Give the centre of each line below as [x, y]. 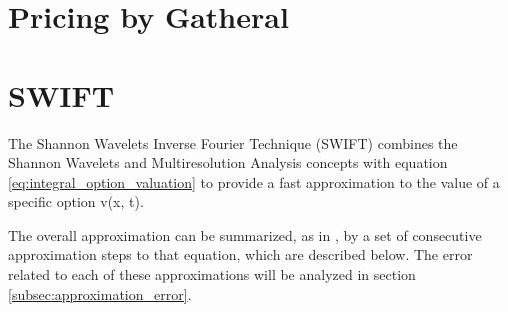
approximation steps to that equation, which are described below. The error [240, 254]
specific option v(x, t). [76, 201]
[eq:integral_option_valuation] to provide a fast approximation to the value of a [254, 181]
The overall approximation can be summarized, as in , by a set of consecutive [245, 234]
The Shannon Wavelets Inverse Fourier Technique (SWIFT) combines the [233, 142]
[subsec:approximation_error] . [100, 293]
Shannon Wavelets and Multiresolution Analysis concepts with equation [228, 162]
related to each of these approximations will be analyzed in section [212, 274]
